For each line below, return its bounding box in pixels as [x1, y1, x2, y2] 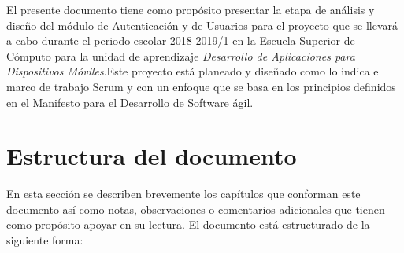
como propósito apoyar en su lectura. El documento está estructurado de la [6, 216, 370, 233]
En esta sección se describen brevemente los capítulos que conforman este [6, 185, 361, 202]
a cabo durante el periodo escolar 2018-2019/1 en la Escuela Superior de [6, 32, 355, 49]
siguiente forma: [6, 232, 83, 248]
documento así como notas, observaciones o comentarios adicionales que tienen [6, 200, 385, 217]
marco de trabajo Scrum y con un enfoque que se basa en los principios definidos [6, 78, 396, 94]
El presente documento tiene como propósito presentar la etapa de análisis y [6, 2, 375, 17]
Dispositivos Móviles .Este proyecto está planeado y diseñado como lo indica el [6, 63, 382, 79]
